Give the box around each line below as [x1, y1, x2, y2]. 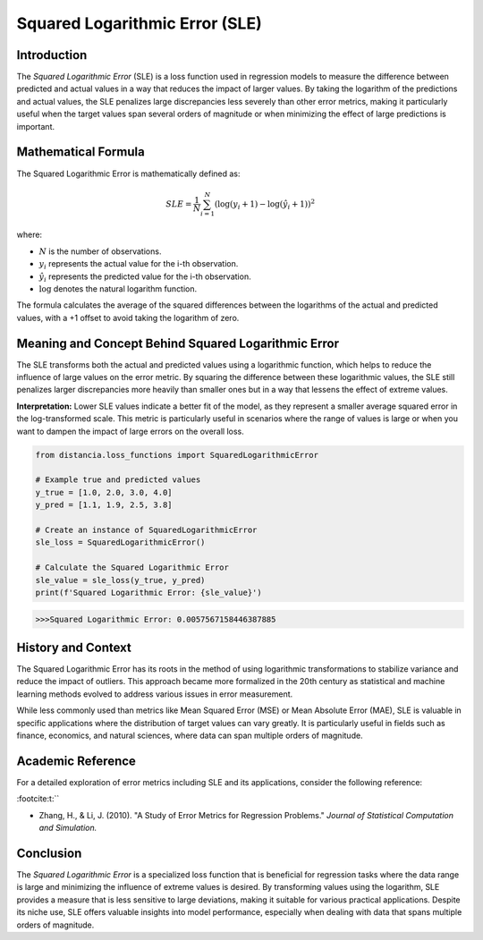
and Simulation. [38, 823, 97, 834]
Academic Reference [16, 753, 136, 768]
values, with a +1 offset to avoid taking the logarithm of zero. [16, 312, 240, 323]
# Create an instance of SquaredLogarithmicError [35, 524, 258, 535]
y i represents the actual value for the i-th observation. [38, 258, 239, 272]
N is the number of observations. [38, 246, 162, 257]
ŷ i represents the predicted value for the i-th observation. [38, 271, 251, 284]
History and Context [16, 639, 131, 655]
